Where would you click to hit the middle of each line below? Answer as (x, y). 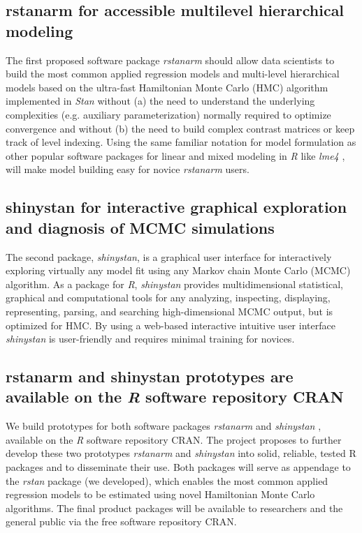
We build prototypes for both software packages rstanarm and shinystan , (164, 426)
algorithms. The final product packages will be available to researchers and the (174, 508)
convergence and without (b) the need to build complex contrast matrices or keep (180, 128)
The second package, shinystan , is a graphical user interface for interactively (169, 256)
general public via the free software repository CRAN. (121, 521)
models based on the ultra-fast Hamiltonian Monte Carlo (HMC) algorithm (167, 87)
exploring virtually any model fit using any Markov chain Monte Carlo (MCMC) (178, 270)
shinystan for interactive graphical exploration (176, 207)
